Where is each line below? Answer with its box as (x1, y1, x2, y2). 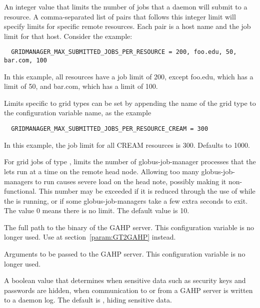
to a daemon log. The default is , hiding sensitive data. (4, 295, 172, 305)
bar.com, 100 (4, 57, 47, 64)
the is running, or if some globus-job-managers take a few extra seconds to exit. (4, 195, 248, 206)
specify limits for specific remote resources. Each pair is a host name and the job (4, 21, 251, 31)
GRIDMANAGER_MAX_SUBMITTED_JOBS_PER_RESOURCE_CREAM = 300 (11, 125, 208, 133)
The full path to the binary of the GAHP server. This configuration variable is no (4, 222, 254, 232)
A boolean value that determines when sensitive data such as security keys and (4, 275, 246, 286)
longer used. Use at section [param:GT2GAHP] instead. (4, 232, 176, 242)
